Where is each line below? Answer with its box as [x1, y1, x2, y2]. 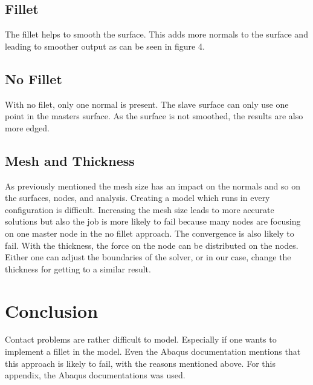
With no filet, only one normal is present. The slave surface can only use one [5, 97, 289, 110]
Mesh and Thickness [5, 151, 135, 169]
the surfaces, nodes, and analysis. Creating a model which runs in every [5, 191, 270, 204]
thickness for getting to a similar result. [5, 262, 151, 275]
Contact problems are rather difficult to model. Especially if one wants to [5, 333, 277, 346]
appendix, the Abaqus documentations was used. [5, 369, 186, 381]
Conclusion [5, 298, 98, 323]
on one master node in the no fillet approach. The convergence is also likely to [5, 226, 294, 239]
